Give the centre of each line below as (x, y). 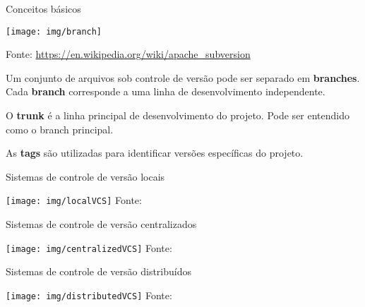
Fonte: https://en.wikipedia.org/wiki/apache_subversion (128, 54)
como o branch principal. (60, 129)
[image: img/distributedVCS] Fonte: (89, 295)
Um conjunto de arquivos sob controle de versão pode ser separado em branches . (183, 77)
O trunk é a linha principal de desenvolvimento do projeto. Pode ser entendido (178, 115)
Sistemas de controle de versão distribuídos (98, 271)
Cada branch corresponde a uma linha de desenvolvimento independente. (166, 91)
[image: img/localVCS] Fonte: (74, 200)
